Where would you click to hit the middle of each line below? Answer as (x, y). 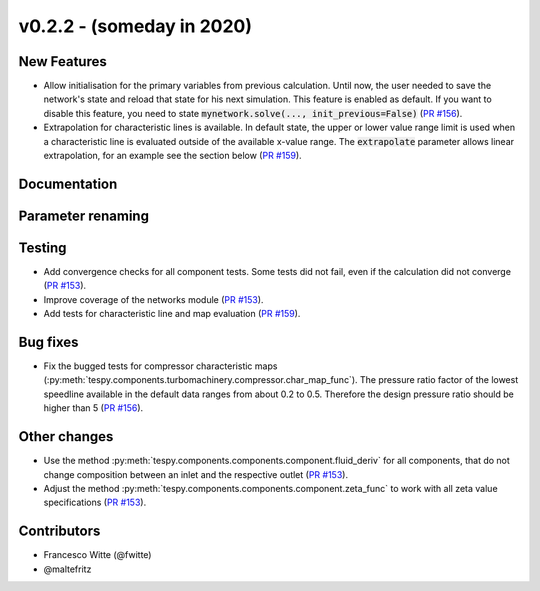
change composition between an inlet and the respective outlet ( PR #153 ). (196, 474)
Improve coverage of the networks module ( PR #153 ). (153, 299)
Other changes (66, 436)
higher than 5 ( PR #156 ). (93, 408)
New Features (62, 61)
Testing (42, 247)
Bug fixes (48, 341)
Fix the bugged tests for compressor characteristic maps (160, 366)
